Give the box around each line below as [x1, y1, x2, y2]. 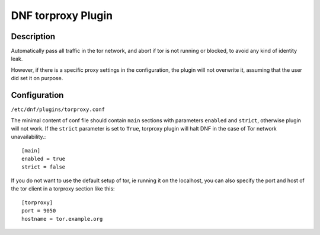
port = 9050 [21, 208, 56, 214]
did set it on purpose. [11, 75, 63, 82]
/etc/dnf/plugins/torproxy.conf [11, 106, 105, 113]
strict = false [21, 164, 66, 170]
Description [11, 31, 56, 42]
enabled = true [21, 155, 66, 163]
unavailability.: [11, 134, 46, 141]
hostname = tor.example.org [21, 215, 103, 223]
